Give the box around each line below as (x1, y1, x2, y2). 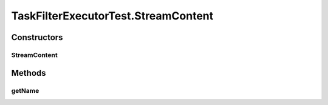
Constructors (11, 32, 63, 42)
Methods (11, 67, 46, 78)
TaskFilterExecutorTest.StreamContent (11, 9, 214, 22)
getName (11, 86, 39, 95)
